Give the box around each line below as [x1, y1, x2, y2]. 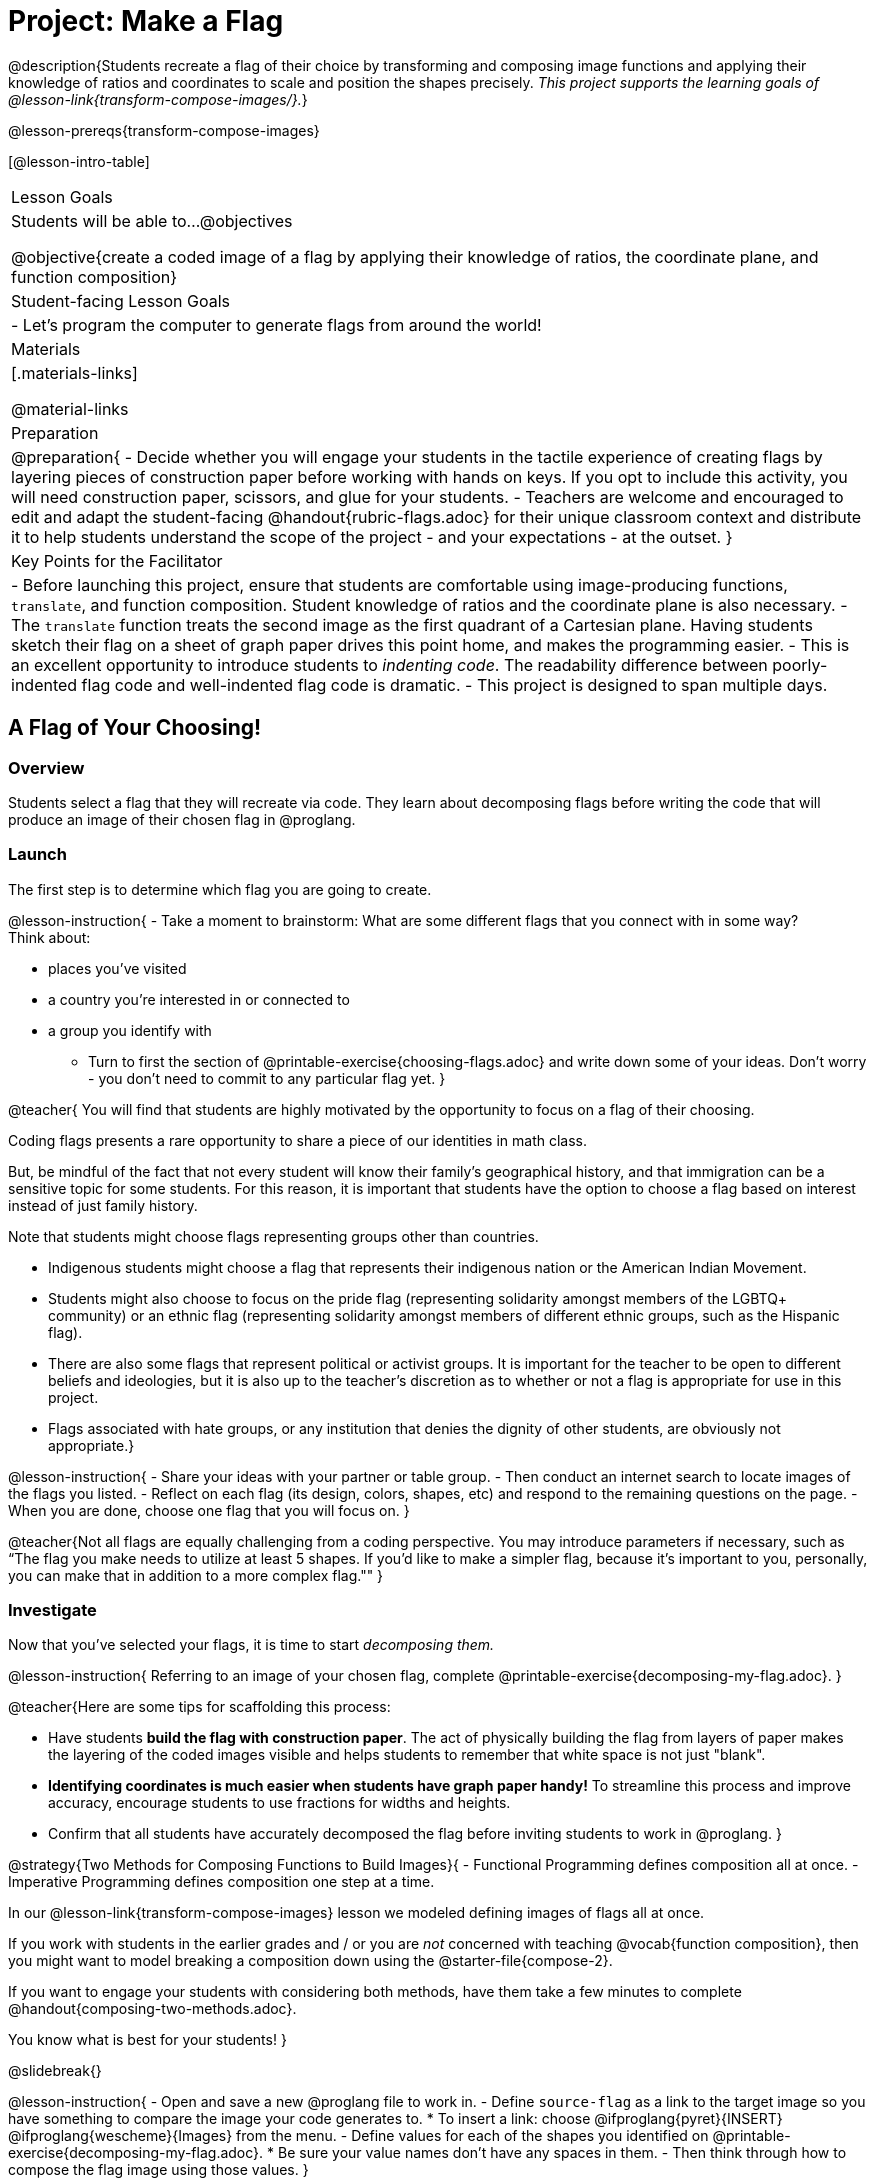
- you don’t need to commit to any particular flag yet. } [88, 1069, 446, 1087]
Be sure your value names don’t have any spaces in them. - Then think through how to [277, 2144, 847, 2162]
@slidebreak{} [8, 2062, 102, 2080]
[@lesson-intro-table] [8, 152, 150, 170]
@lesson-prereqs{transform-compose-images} [8, 121, 320, 139]
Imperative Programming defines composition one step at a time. [8, 1873, 435, 1891]
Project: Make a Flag [8, 4, 284, 38]
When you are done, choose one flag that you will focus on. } [8, 1501, 410, 1519]
